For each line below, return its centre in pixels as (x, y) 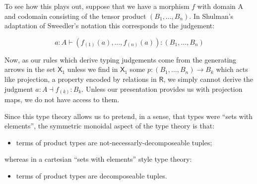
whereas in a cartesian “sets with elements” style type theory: (98, 159)
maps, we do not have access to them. (62, 99)
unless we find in (93, 69)
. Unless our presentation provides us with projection (162, 89)
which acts (232, 69)
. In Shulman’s (211, 16)
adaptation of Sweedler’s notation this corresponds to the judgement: (110, 26)
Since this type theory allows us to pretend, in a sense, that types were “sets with (129, 116)
